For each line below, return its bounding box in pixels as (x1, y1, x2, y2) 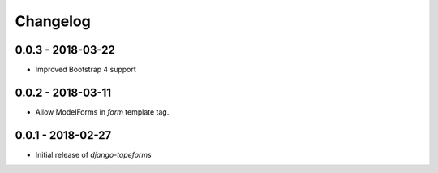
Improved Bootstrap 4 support (35, 65, 137, 75)
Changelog (15, 12, 91, 30)
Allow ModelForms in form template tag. (35, 106, 170, 117)
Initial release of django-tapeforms (35, 149, 152, 159)
